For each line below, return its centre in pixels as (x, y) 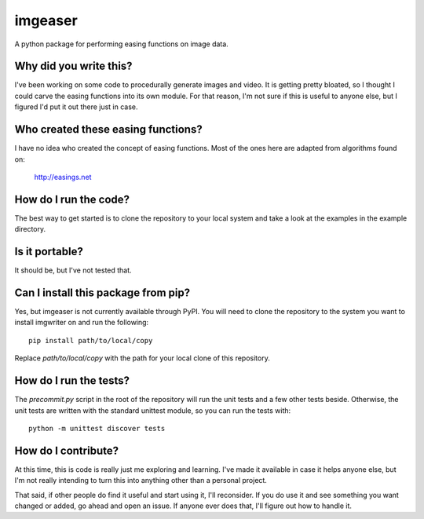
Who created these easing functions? (109, 130)
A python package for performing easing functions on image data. (122, 44)
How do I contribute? (67, 450)
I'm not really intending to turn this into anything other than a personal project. (141, 481)
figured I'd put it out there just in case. (76, 107)
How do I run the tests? (72, 381)
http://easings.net (63, 177)
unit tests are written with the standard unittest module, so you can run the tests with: (153, 410)
